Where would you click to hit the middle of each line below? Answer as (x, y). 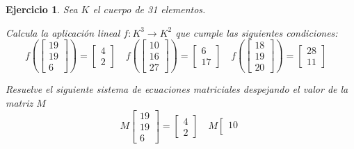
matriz (19, 102)
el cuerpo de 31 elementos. (149, 9)
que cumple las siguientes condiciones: (257, 32)
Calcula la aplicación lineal (63, 32)
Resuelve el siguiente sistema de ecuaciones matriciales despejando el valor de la (177, 89)
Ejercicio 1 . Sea (42, 9)
